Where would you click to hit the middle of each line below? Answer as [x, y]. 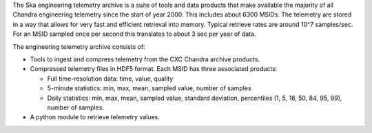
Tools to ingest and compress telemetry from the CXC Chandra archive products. [145, 59]
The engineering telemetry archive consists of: [79, 47]
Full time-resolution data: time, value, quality [110, 79]
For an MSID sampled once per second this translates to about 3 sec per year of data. [134, 34]
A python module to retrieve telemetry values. [95, 117]
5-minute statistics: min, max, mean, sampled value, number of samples [149, 88]
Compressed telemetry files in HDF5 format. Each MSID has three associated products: [154, 69]
